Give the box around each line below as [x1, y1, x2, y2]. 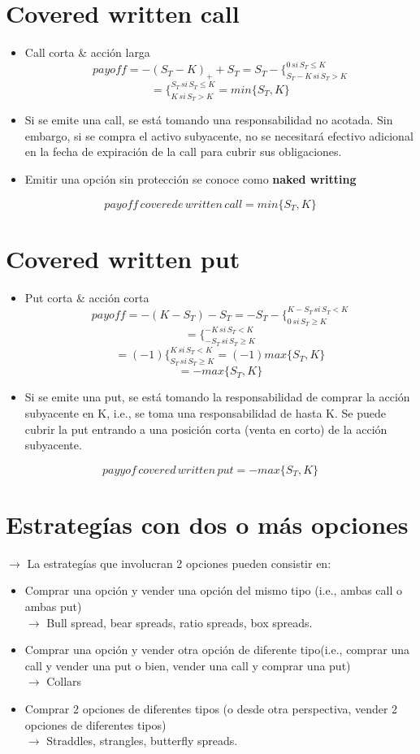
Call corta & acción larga [24, 44, 150, 61]
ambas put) [24, 598, 82, 615]
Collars [46, 673, 82, 690]
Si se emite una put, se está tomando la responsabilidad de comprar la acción [24, 388, 410, 405]
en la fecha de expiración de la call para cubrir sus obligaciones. [24, 143, 342, 160]
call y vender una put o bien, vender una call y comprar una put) [24, 656, 351, 674]
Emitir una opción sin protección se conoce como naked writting [24, 170, 357, 187]
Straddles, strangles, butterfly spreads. [46, 732, 238, 749]
